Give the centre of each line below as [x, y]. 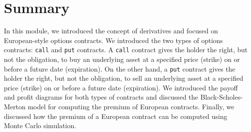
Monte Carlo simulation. [40, 125]
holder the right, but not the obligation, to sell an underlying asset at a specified [124, 78]
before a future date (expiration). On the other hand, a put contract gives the [120, 68]
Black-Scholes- [221, 97]
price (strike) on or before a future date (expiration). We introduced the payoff [121, 87]
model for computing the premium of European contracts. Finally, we [131, 106]
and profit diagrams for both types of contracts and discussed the [101, 97]
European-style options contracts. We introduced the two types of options [113, 40]
